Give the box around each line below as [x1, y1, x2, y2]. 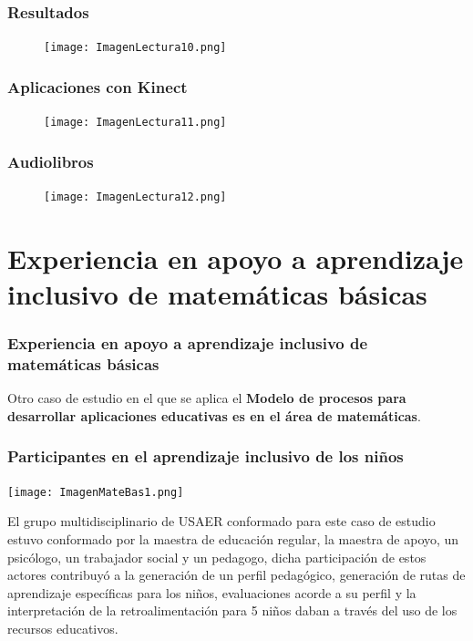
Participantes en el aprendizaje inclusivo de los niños [7, 445, 404, 468]
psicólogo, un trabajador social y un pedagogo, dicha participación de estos [7, 547, 427, 566]
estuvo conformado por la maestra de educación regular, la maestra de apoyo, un [7, 529, 459, 548]
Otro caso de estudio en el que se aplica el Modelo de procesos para [7, 388, 406, 408]
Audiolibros [7, 150, 94, 172]
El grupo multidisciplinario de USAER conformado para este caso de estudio [7, 512, 436, 531]
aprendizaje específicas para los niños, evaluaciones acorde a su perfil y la [7, 583, 416, 602]
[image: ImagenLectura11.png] [44, 116, 227, 129]
